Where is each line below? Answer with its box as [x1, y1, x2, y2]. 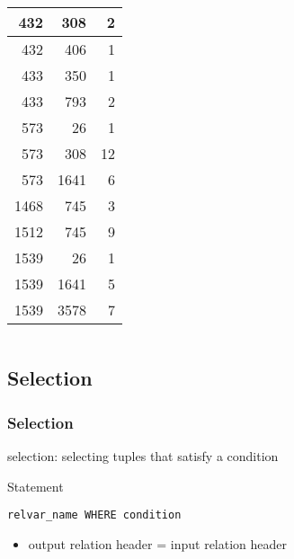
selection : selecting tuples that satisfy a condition [7, 447, 279, 465]
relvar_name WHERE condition [7, 509, 182, 522]
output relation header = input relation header [28, 534, 288, 553]
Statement [7, 476, 64, 495]
